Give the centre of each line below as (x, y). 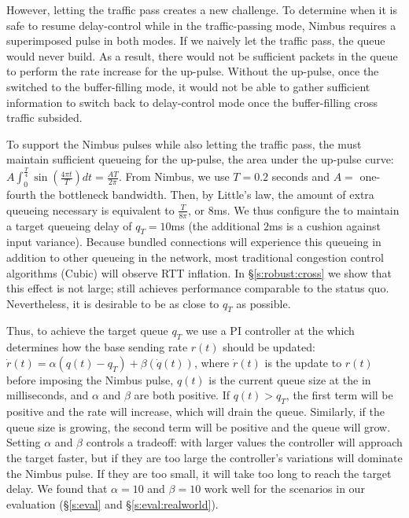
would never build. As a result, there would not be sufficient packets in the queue (202, 55)
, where (212, 362)
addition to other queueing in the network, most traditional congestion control (195, 257)
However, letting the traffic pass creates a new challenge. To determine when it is (202, 9)
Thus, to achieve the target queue (87, 331)
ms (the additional (216, 225)
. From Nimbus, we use (174, 176)
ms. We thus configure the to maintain (306, 209)
